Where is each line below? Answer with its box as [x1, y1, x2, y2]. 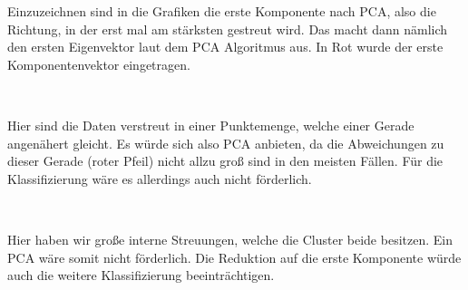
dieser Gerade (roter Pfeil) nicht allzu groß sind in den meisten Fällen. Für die [7, 151, 444, 170]
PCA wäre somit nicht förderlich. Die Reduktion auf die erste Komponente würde [7, 247, 462, 266]
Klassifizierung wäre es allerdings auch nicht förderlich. [7, 169, 312, 188]
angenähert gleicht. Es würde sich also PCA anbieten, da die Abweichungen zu [7, 133, 444, 152]
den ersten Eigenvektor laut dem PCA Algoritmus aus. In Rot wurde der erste [7, 37, 444, 56]
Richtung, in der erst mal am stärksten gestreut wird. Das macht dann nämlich [7, 19, 448, 38]
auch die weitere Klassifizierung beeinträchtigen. [7, 266, 275, 285]
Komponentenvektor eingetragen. [7, 54, 190, 73]
